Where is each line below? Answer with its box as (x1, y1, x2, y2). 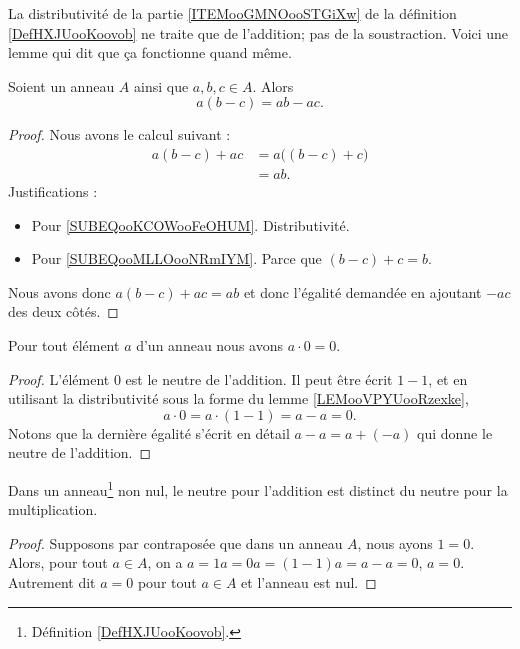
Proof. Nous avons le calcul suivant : (8, 124, 231, 145)
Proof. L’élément (8, 368, 110, 389)
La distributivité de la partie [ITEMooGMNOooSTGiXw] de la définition (8, 3, 457, 23)
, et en (428, 368, 468, 389)
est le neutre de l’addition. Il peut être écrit (125, 368, 393, 389)
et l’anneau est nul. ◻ (241, 572, 377, 592)
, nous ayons (357, 532, 433, 553)
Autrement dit (8, 572, 96, 592)
